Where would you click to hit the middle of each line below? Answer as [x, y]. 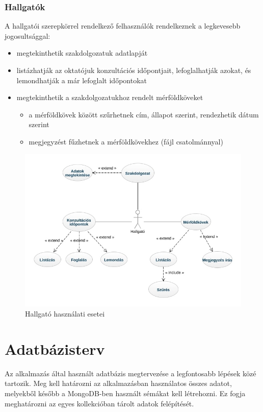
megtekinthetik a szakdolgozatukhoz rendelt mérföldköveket [110, 97]
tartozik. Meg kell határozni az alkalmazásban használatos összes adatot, [118, 383]
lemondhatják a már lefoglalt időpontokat [82, 80]
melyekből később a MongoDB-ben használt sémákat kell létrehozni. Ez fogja [125, 393]
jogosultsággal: [28, 35]
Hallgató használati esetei [65, 313]
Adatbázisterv [55, 348]
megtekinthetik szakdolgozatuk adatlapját [82, 53]
